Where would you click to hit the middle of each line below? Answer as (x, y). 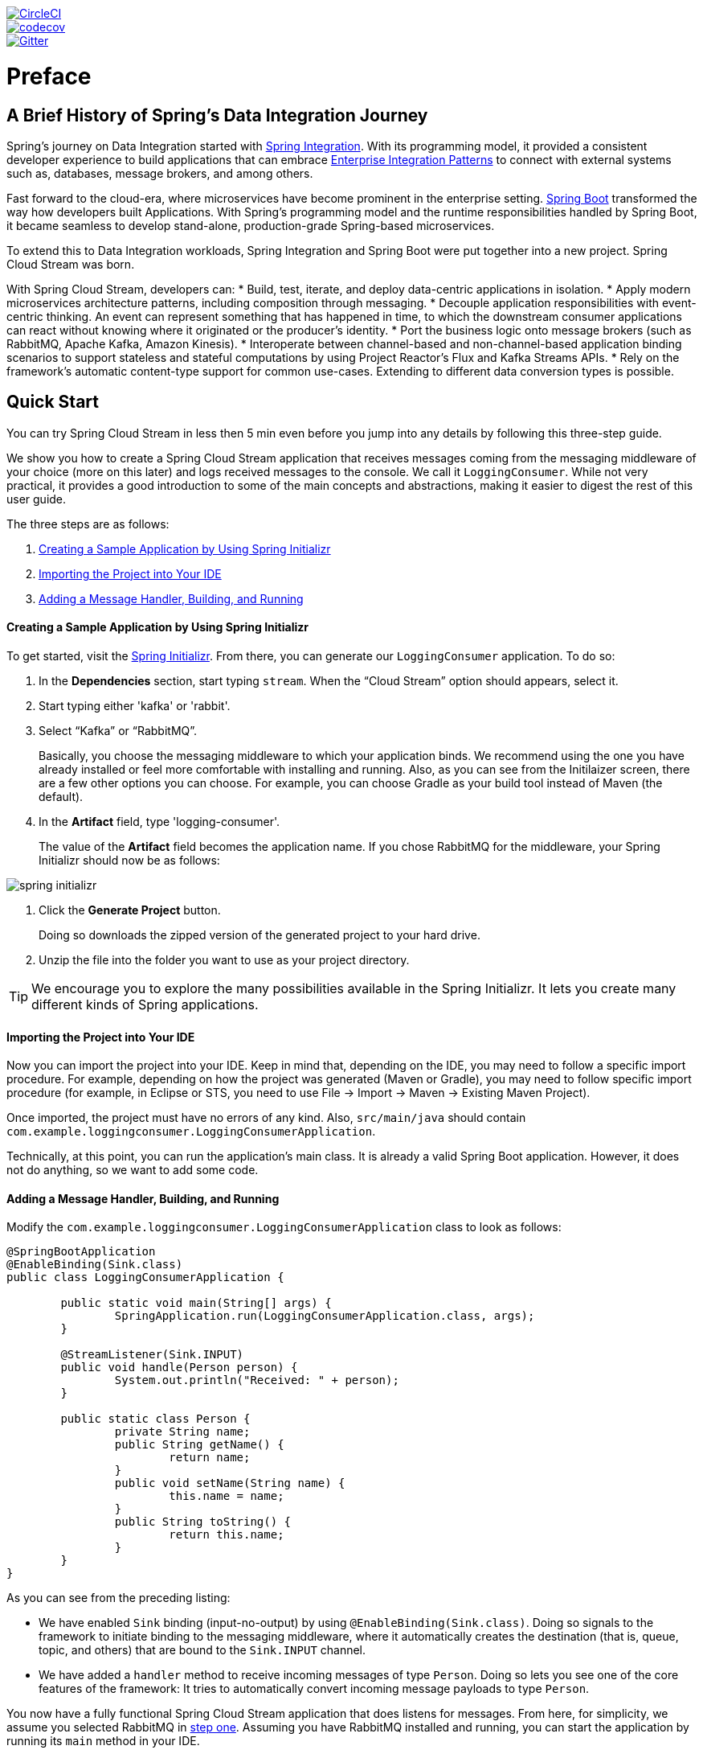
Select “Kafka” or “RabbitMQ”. (118, 730)
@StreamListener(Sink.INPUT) (152, 1355)
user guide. (37, 499)
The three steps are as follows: (88, 524)
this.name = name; (227, 1496)
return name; (210, 1458)
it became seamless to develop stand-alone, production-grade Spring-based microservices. (251, 225)
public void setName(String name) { (230, 1483)
